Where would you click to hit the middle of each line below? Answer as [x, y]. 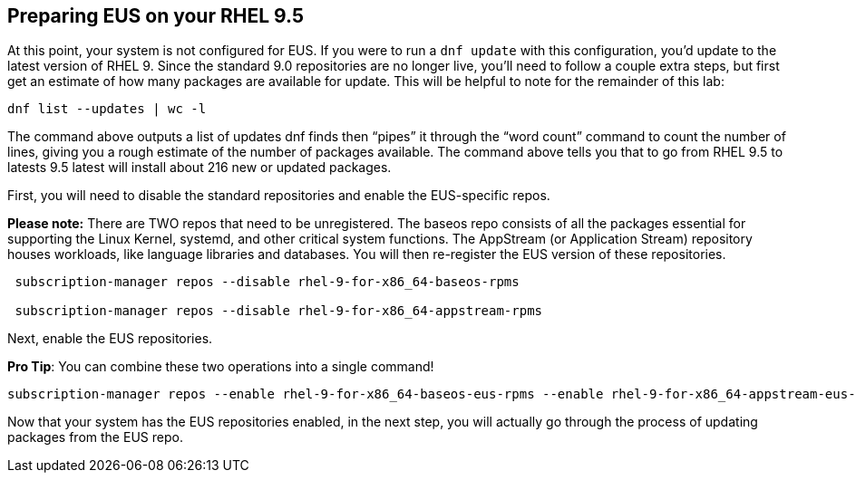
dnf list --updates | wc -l [107, 109]
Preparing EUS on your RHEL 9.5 [156, 16]
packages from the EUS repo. [95, 437]
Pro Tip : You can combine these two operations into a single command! [221, 367]
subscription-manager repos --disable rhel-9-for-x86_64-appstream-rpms [279, 311]
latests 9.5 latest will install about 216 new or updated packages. [199, 168]
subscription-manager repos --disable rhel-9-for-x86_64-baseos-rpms [267, 282]
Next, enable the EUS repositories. [110, 339]
